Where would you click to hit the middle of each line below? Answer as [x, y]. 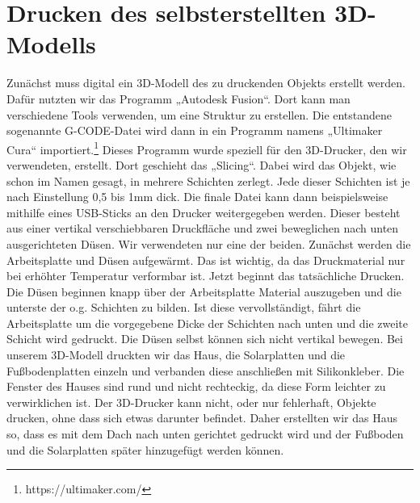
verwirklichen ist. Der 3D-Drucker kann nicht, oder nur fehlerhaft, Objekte [191, 402]
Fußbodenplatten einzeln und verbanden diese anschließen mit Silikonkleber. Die [206, 370]
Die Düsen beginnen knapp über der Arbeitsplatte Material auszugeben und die [204, 291]
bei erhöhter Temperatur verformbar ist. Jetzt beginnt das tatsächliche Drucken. [206, 276]
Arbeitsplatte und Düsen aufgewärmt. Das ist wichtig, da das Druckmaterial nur [206, 260]
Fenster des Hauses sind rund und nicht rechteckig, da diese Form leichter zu [196, 386]
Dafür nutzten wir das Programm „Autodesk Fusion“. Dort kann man [178, 98]
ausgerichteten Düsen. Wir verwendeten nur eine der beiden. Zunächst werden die [209, 243]
